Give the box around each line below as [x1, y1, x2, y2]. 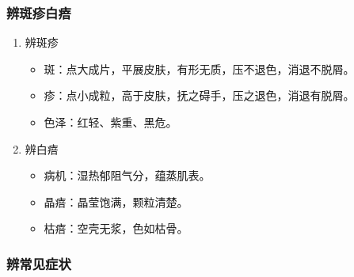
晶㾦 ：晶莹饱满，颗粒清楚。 [44, 193, 188, 210]
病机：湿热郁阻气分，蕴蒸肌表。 [44, 167, 211, 184]
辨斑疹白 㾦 [6, 2, 71, 22]
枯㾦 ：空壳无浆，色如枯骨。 [44, 220, 188, 237]
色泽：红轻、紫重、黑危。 [44, 114, 177, 130]
